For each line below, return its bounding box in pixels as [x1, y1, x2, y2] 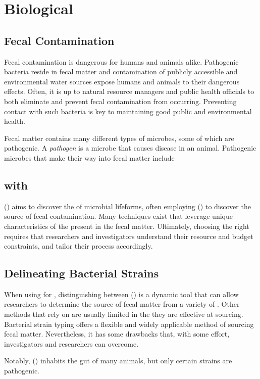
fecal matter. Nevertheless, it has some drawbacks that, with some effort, [4, 328, 230, 339]
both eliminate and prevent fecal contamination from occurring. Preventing [4, 96, 237, 106]
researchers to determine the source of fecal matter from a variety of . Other [4, 299, 240, 309]
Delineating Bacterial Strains [4, 265, 159, 281]
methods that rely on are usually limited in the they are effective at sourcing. [4, 309, 243, 319]
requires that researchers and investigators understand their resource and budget [4, 230, 253, 241]
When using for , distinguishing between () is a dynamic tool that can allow [4, 289, 239, 299]
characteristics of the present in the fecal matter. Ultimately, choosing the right [4, 220, 249, 231]
